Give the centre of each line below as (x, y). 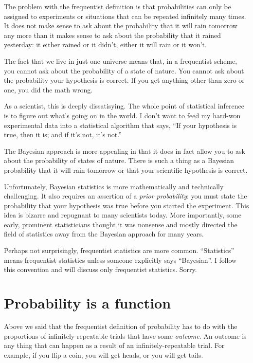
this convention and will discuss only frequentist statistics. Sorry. (100, 269)
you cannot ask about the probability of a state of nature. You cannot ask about (124, 70)
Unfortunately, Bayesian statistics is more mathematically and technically (114, 186)
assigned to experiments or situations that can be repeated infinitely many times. (125, 16)
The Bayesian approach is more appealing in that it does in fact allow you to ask (125, 151)
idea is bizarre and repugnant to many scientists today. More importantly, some (123, 215)
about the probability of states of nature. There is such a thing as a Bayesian (119, 160)
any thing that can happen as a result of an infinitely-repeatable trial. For (114, 345)
